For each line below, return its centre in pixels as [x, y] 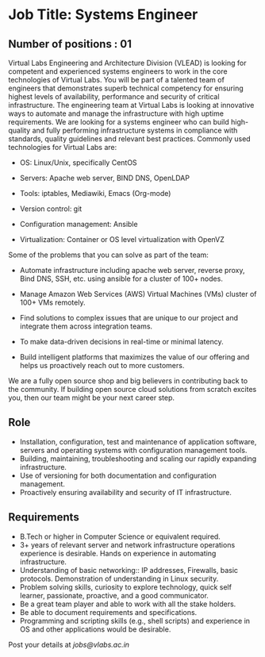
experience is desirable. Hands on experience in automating [118, 553]
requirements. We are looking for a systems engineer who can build [119, 122]
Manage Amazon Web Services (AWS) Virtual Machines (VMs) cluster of [138, 294]
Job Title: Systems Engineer [103, 15]
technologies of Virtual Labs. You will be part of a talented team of [116, 80]
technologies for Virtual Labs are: [63, 147]
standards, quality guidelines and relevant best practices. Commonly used [130, 139]
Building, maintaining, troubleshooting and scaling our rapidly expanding [138, 459]
